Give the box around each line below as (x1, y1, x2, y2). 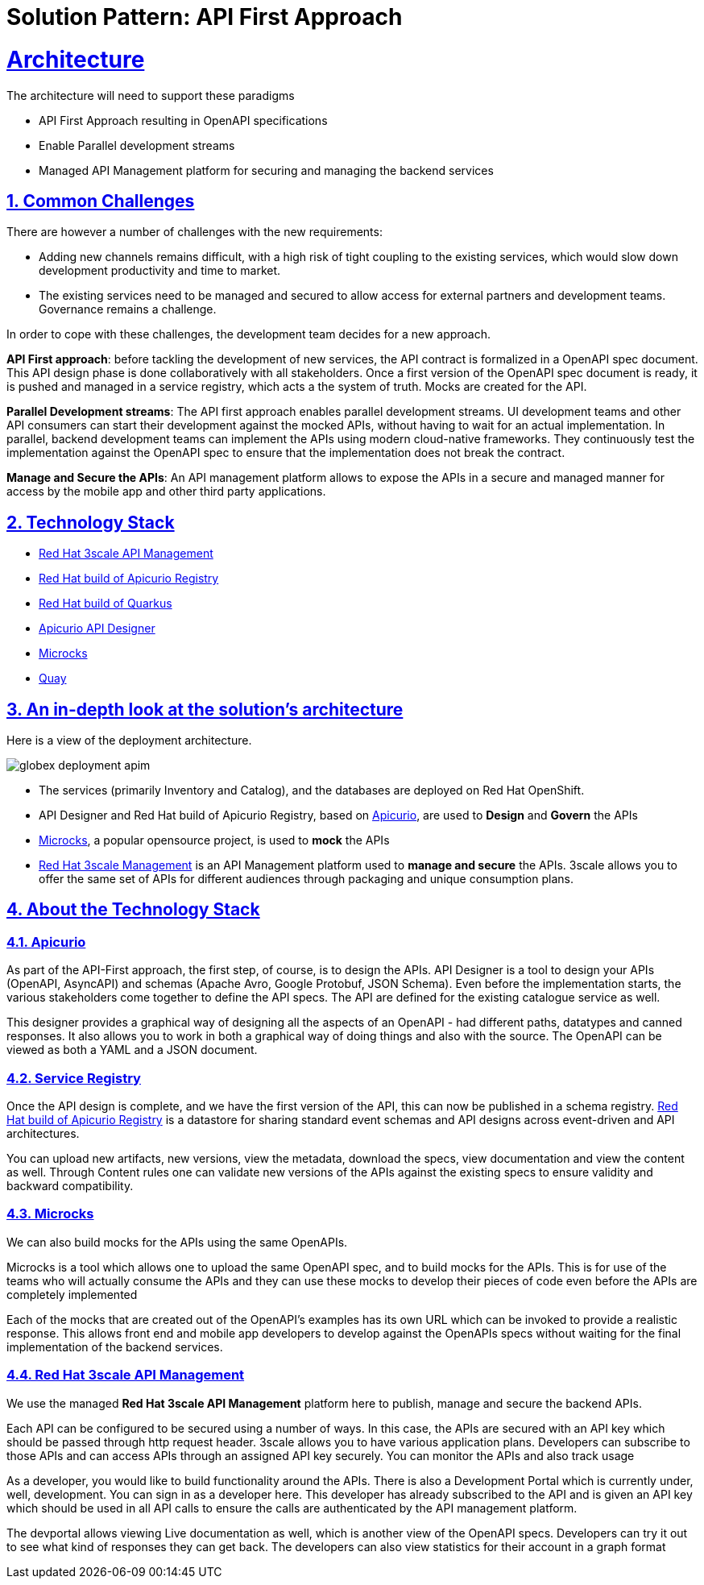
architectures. (6, 1127, 80, 1140)
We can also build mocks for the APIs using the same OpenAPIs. (6, 1234, 348, 1249)
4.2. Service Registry (6, 1069, 141, 1086)
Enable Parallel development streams (39, 138, 235, 152)
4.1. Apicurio (6, 933, 86, 950)
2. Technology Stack (6, 512, 175, 533)
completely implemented (6, 1287, 138, 1301)
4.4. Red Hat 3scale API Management (6, 1367, 245, 1384)
